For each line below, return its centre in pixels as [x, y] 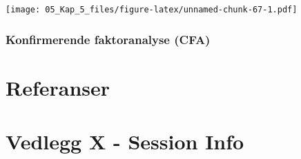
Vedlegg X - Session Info [125, 141]
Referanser [58, 87]
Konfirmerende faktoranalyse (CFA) [108, 39]
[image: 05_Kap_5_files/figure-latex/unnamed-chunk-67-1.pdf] [152, 10]
